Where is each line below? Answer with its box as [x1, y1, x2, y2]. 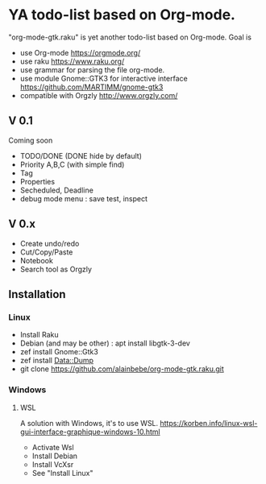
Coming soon [8, 135, 53, 145]
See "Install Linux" [31, 468, 94, 478]
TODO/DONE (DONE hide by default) [19, 151, 143, 160]
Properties [19, 176, 55, 186]
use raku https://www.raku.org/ [19, 56, 125, 66]
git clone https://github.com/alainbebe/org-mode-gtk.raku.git [19, 364, 224, 374]
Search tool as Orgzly [19, 264, 93, 274]
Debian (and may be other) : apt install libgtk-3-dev [19, 338, 191, 348]
